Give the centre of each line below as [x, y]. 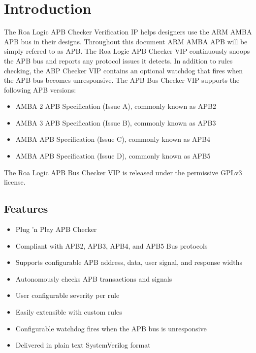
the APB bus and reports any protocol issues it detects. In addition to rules [118, 60]
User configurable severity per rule [67, 295]
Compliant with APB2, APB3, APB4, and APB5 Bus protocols [112, 245]
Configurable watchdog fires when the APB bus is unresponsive [111, 328]
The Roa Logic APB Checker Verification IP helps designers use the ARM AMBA [128, 32]
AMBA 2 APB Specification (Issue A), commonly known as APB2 [116, 106]
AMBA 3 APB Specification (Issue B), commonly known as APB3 [116, 122]
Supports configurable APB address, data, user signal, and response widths [129, 262]
